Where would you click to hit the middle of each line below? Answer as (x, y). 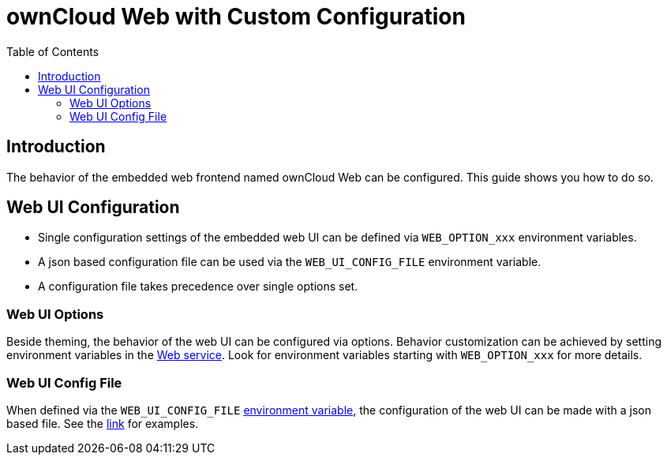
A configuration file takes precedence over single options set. (198, 287)
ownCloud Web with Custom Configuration (236, 17)
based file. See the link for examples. (103, 423)
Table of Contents (53, 51)
